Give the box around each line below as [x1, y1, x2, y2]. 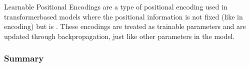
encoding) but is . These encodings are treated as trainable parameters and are [4, 21, 246, 31]
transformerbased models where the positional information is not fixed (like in [4, 11, 243, 21]
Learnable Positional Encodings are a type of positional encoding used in [4, 1, 227, 11]
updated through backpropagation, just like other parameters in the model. [4, 30, 235, 41]
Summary [4, 52, 44, 64]
